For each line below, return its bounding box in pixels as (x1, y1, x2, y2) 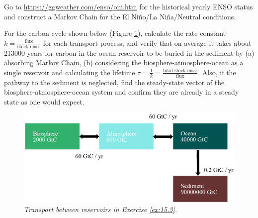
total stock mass (163, 68, 198, 74)
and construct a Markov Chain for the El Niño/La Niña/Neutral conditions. (4, 11, 236, 21)
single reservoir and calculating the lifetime (4, 67, 135, 77)
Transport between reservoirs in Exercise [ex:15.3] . (24, 204, 177, 215)
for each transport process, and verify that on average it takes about (43, 37, 252, 48)
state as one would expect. (4, 96, 85, 107)
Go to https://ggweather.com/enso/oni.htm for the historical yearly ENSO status (4, 1, 253, 11)
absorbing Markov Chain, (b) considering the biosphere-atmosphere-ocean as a (4, 57, 244, 68)
